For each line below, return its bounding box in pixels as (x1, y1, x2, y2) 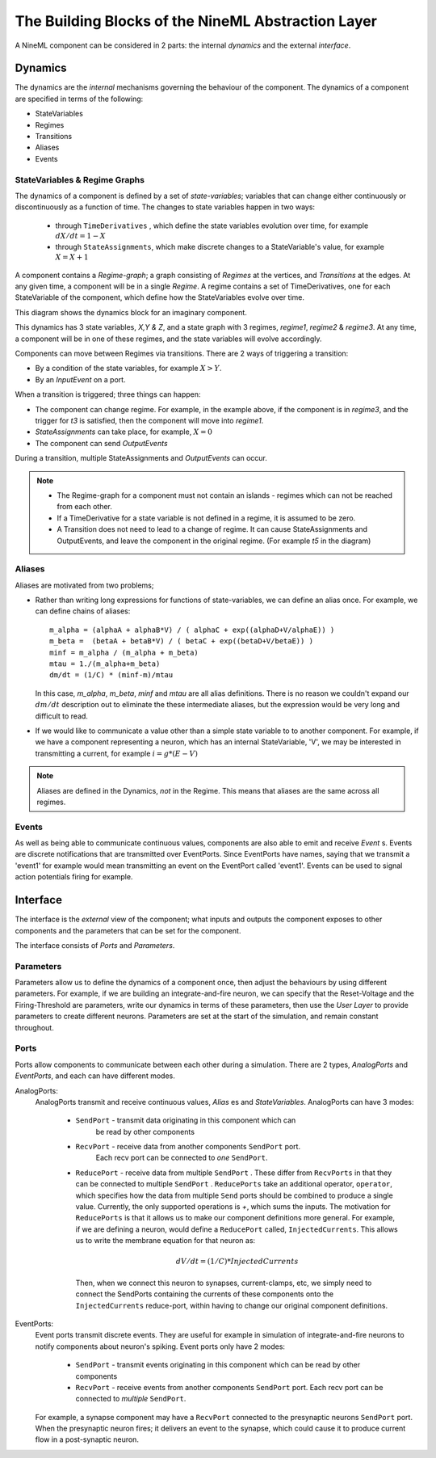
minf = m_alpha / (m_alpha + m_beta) (49, 647, 199, 657)
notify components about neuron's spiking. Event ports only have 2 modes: (35, 1342, 286, 1351)
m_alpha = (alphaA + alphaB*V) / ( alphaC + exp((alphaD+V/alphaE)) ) (49, 625, 335, 634)
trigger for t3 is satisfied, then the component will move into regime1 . (35, 415, 264, 425)
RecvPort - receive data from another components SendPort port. (75, 1142, 301, 1152)
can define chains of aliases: (35, 606, 131, 616)
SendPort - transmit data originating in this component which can (75, 1115, 296, 1125)
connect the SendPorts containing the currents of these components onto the (75, 1289, 334, 1299)
